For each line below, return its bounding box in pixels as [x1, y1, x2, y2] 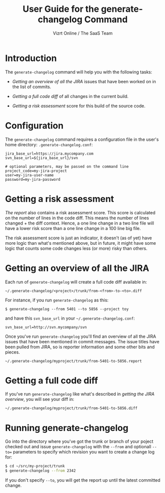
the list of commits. [12, 84, 52, 90]
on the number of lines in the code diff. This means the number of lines [5, 215, 149, 221]
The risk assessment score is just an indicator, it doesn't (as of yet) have [5, 235, 152, 241]
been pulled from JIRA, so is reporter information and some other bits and [5, 344, 155, 350]
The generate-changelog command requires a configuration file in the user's [5, 136, 159, 142]
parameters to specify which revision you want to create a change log [13, 449, 155, 455]
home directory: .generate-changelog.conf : [5, 141, 93, 147]
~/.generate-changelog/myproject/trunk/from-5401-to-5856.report [5, 359, 142, 363]
